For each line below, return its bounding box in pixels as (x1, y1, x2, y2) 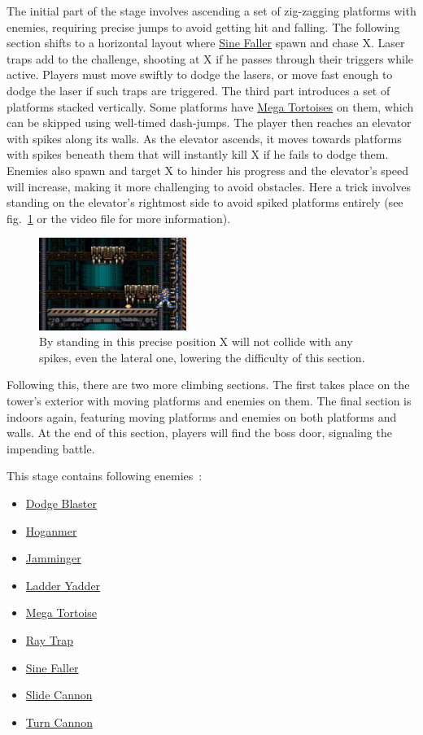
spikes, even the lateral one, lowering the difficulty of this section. (39, 348, 365, 365)
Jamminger (25, 549, 81, 567)
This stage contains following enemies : (7, 467, 203, 484)
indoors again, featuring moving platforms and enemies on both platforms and (7, 408, 397, 425)
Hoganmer (25, 522, 77, 539)
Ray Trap (25, 632, 73, 648)
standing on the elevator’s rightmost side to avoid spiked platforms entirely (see (7, 194, 403, 211)
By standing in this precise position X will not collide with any (39, 333, 353, 350)
